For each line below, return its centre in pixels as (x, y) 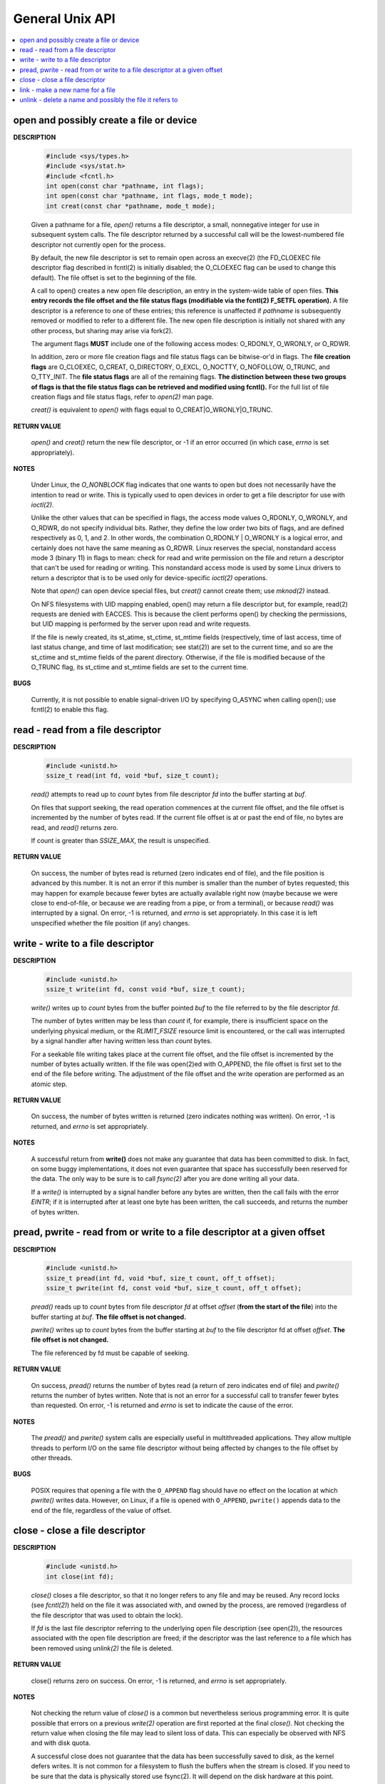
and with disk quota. (61, 1743)
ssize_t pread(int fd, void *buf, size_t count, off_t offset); (161, 1278)
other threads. (52, 1458)
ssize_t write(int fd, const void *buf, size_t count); (146, 989)
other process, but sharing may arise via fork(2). (102, 330)
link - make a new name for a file (67, 90)
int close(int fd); (80, 1576)
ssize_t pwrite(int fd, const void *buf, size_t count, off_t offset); (174, 1288)
